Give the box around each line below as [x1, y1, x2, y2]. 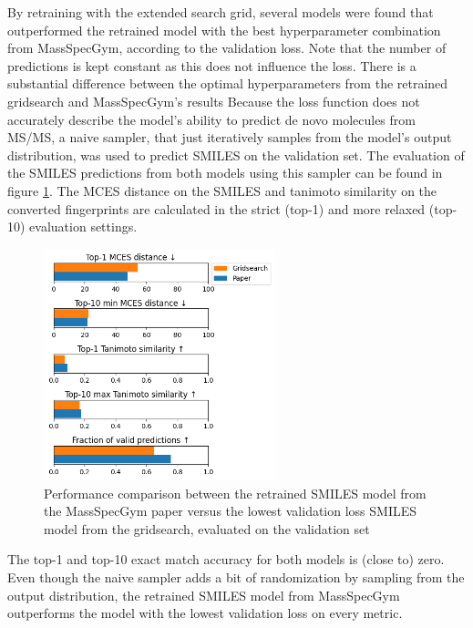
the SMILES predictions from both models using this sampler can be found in [7, 163, 443, 182]
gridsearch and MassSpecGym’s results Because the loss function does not [7, 91, 420, 110]
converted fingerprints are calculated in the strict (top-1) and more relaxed [7, 199, 426, 218]
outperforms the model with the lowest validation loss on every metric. [7, 603, 403, 623]
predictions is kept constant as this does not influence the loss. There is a [7, 56, 416, 75]
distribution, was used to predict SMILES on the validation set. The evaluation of [7, 145, 465, 164]
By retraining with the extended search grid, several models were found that [7, 3, 434, 21]
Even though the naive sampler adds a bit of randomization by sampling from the [7, 568, 465, 587]
